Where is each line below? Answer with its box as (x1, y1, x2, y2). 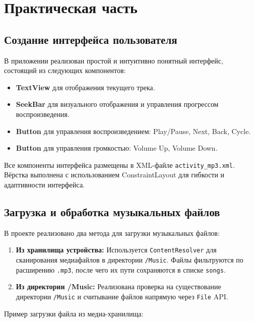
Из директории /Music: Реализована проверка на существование (16, 281, 221, 292)
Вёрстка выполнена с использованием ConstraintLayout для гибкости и (4, 169, 225, 180)
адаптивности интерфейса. (4, 179, 85, 189)
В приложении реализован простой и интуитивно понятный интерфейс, (4, 55, 223, 66)
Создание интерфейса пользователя (4, 31, 177, 47)
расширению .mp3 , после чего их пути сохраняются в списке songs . (16, 264, 226, 275)
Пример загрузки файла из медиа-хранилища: (4, 308, 144, 318)
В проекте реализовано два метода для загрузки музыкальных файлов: (4, 227, 220, 238)
